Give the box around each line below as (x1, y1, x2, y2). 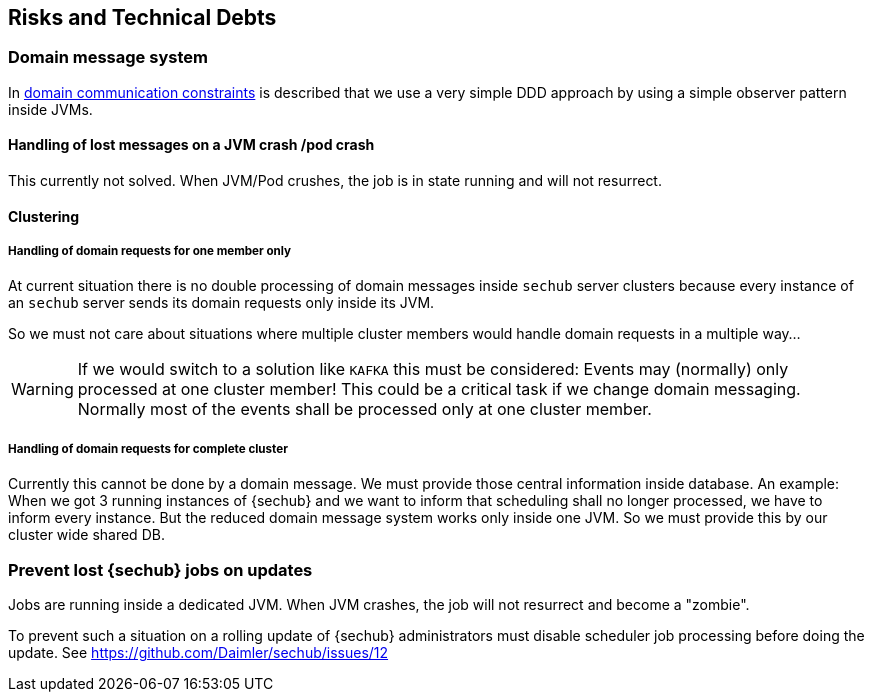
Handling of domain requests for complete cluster (8, 441, 288, 456)
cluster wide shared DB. (8, 526, 165, 544)
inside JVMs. (8, 100, 93, 118)
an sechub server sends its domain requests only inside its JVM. (8, 294, 435, 312)
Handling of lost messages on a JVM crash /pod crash (8, 136, 375, 154)
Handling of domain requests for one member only (8, 244, 292, 259)
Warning (11, 379, 74, 400)
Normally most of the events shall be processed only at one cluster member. (77, 399, 652, 420)
